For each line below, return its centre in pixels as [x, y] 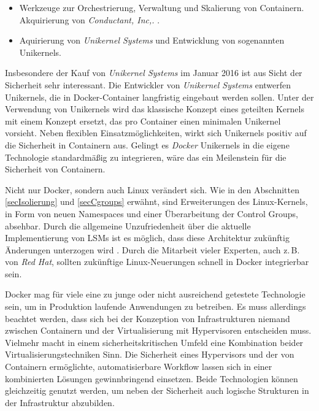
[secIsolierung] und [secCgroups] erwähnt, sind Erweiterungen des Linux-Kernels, [156, 202]
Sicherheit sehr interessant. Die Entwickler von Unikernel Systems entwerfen [148, 84]
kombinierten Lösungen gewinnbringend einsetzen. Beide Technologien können [152, 378]
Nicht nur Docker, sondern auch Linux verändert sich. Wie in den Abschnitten [152, 189]
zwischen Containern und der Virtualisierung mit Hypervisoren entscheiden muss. [158, 330]
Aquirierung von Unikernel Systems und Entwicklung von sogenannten [152, 40]
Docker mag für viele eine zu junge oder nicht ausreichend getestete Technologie [155, 294]
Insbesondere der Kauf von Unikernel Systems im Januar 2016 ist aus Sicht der [154, 73]
